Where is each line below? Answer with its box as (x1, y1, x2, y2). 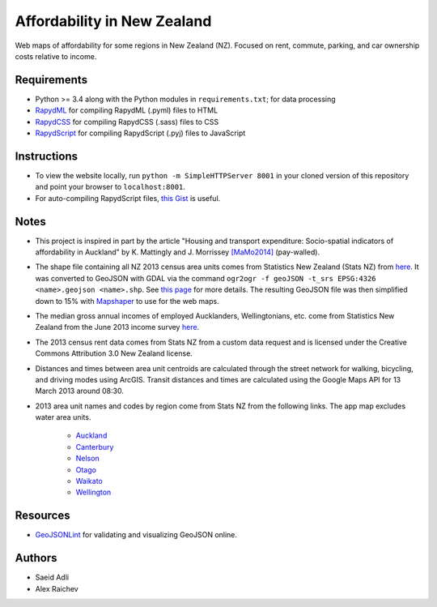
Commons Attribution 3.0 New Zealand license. (35, 348, 193, 358)
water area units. (35, 413, 91, 422)
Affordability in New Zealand (15, 12, 212, 30)
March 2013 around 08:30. (35, 386, 125, 396)
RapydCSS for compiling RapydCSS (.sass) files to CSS (35, 117, 219, 126)
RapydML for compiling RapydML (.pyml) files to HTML (35, 105, 218, 115)
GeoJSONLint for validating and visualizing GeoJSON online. (35, 530, 238, 540)
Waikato (75, 477, 103, 486)
